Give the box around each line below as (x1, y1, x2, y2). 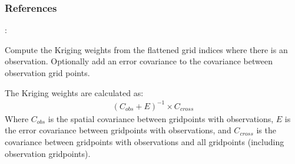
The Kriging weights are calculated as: (5, 86, 144, 99)
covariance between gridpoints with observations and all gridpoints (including (5, 135, 284, 147)
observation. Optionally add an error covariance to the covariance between (5, 55, 273, 67)
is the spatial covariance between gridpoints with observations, (48, 112, 274, 124)
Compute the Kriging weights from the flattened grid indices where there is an (5, 43, 288, 55)
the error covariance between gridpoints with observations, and (5, 124, 231, 136)
